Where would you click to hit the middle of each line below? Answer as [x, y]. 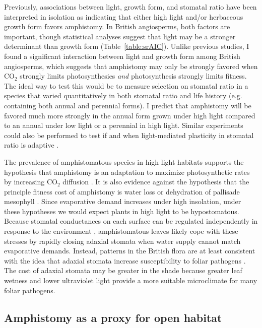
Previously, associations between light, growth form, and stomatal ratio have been [130, 7]
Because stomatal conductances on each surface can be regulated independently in [131, 221]
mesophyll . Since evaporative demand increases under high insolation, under [123, 201]
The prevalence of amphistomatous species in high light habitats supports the [124, 161]
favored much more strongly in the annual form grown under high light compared [130, 115]
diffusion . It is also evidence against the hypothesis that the [156, 182]
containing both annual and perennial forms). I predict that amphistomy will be [128, 105]
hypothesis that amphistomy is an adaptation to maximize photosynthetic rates [127, 172]
